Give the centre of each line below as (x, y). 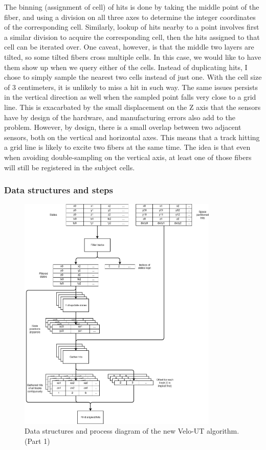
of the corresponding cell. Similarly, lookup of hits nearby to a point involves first (132, 27)
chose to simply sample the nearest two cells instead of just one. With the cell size (133, 77)
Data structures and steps (59, 190)
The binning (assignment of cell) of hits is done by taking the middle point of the (132, 7)
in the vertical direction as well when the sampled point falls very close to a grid (130, 97)
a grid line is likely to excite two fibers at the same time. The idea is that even (127, 147)
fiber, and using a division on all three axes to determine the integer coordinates (130, 17)
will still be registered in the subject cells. (70, 167)
